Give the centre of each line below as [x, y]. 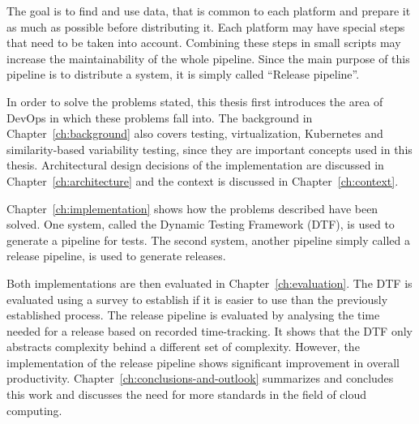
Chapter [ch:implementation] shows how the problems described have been [192, 208]
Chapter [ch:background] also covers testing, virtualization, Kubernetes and [195, 133]
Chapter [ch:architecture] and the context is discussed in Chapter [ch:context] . [203, 180]
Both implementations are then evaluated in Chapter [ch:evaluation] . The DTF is [209, 283]
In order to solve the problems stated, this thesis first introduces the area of [195, 101]
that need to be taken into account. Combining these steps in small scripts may [204, 43]
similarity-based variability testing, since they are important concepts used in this [209, 149]
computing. [34, 410]
